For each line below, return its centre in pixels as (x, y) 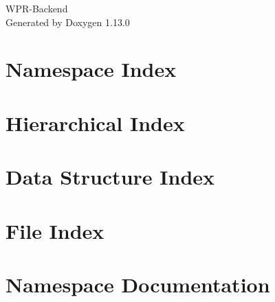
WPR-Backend (37, 8)
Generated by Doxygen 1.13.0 (68, 22)
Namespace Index (91, 69)
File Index (55, 230)
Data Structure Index (110, 177)
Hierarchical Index (95, 123)
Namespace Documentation (138, 284)
